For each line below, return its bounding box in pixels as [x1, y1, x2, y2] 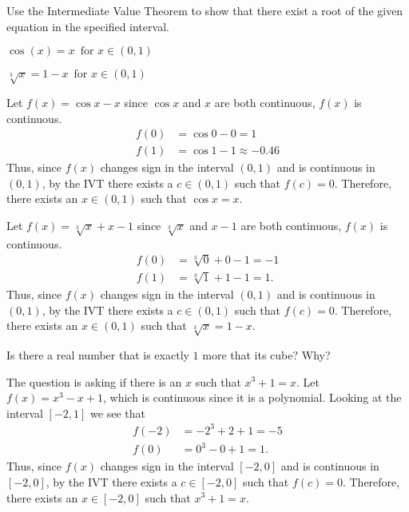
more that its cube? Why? [202, 346, 331, 363]
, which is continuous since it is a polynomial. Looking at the [102, 389, 402, 406]
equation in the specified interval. [6, 18, 169, 34]
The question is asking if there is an [6, 373, 182, 390]
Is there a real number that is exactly [6, 346, 189, 363]
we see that [90, 404, 145, 421]
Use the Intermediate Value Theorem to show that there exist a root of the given [6, 2, 403, 18]
